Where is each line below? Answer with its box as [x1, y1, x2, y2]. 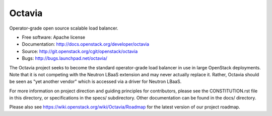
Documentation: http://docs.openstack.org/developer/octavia [22, 41, 150, 47]
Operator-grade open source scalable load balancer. [9, 25, 118, 31]
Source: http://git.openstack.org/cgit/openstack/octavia [22, 48, 138, 54]
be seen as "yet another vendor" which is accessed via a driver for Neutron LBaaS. [9, 78, 182, 85]
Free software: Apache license [22, 34, 86, 40]
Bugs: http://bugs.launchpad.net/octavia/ [22, 55, 108, 61]
